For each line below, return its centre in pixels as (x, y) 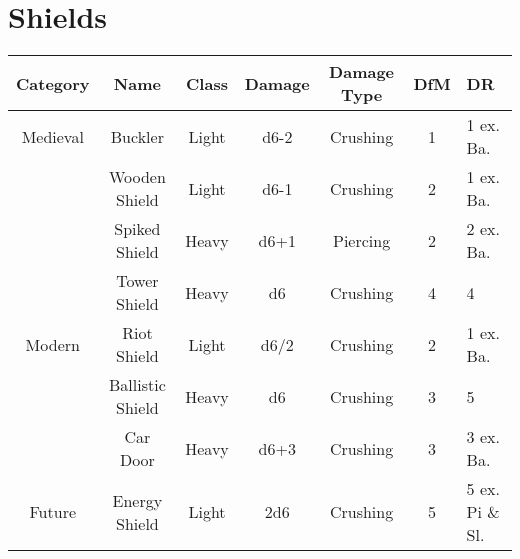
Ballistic (137, 385)
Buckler (137, 136)
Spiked (137, 229)
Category (53, 83)
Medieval (52, 136)
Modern (52, 344)
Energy (137, 500)
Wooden (137, 177)
